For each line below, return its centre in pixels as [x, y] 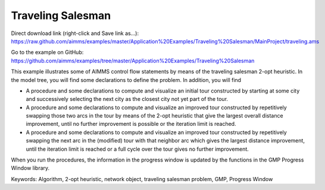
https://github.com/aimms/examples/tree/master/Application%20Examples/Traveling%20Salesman [133, 61]
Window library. [30, 168]
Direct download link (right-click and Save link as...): [75, 33]
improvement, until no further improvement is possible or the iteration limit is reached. [131, 124]
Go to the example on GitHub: [47, 52]
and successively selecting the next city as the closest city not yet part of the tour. [127, 99]
